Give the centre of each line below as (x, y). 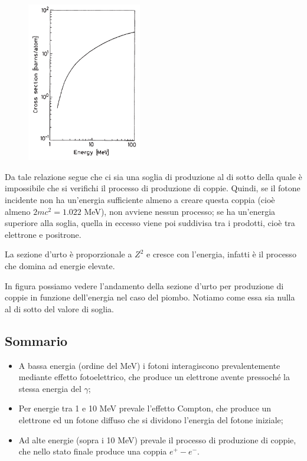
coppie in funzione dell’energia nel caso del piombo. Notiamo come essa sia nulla (150, 297)
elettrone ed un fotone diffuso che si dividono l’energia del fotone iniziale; (151, 419)
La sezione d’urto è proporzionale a (68, 254)
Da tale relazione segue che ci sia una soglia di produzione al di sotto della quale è (153, 176)
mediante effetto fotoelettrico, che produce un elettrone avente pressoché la (154, 377)
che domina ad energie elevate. (60, 266)
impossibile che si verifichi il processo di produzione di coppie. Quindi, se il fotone (153, 188)
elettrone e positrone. (43, 234)
